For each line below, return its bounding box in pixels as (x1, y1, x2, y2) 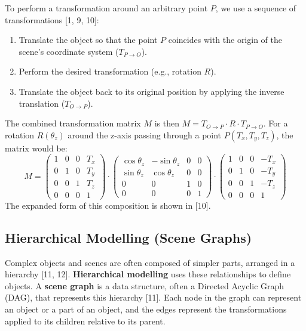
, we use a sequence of (215, 2, 296, 14)
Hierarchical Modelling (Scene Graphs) (5, 228, 252, 246)
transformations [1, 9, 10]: (5, 13, 99, 26)
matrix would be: (5, 141, 68, 154)
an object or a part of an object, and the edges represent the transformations (5, 303, 287, 315)
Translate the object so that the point (19, 33, 158, 46)
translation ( (19, 97, 65, 109)
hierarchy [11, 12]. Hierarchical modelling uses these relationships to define (5, 268, 291, 280)
